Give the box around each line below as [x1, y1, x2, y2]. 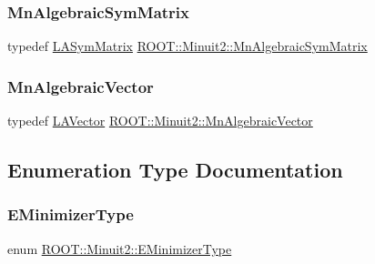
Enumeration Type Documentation [7, 156, 343, 184]
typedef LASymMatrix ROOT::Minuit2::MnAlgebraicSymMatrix [7, 36, 368, 56]
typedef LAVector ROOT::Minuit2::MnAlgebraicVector [7, 111, 313, 130]
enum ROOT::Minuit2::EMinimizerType [7, 239, 232, 258]
